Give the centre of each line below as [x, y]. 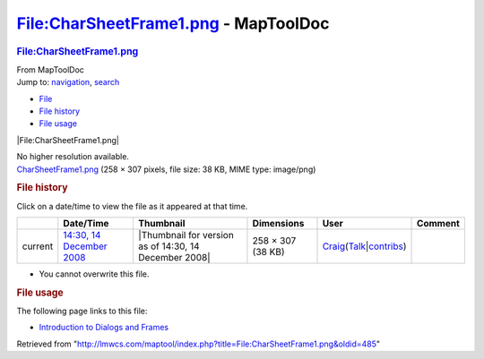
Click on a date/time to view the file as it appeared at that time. [132, 206]
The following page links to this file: [82, 311]
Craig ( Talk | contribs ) [364, 246]
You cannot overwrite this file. [94, 274]
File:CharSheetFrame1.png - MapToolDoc [173, 23]
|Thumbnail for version [186, 235]
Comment [439, 223]
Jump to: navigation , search [68, 82]
